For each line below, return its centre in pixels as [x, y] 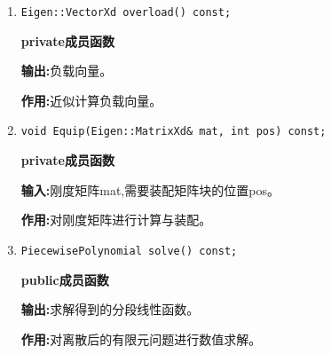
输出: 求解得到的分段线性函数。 [110, 309]
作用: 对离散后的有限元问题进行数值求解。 [141, 338]
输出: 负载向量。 [67, 71]
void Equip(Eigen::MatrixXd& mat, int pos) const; [173, 132]
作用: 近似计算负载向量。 [91, 100]
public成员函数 [65, 279]
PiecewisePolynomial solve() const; [129, 251]
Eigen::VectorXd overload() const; [126, 12]
